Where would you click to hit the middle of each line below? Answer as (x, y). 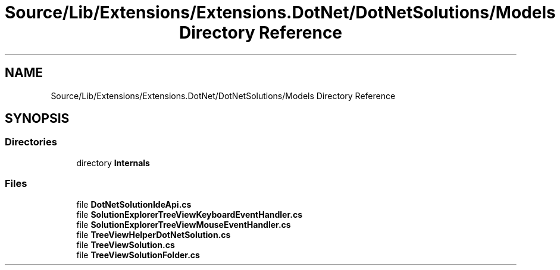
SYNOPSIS (37, 119)
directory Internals (113, 163)
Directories (31, 142)
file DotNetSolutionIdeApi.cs (134, 204)
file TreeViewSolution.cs (126, 244)
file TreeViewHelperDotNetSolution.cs (154, 234)
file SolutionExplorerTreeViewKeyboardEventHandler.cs (190, 214)
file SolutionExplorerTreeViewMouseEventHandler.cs (184, 224)
